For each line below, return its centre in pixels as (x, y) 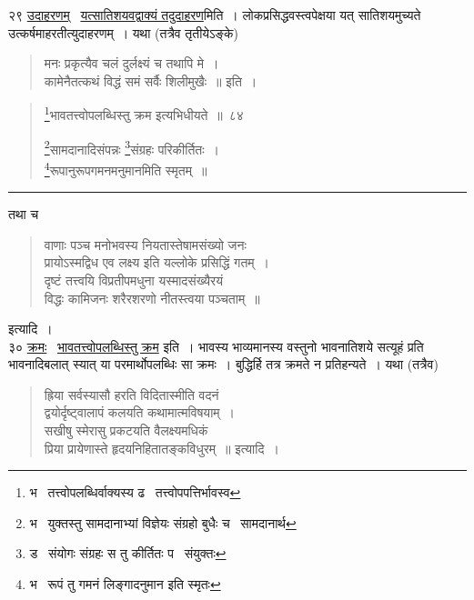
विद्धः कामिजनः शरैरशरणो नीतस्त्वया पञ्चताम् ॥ (152, 298)
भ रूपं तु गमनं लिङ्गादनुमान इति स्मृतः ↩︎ (125, 584)
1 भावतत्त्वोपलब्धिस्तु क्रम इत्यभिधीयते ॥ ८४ (144, 114)
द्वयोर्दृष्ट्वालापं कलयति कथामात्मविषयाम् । (139, 412)
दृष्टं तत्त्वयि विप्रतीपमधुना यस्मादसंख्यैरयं (133, 280)
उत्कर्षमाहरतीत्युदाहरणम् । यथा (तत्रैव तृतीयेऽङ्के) (123, 32)
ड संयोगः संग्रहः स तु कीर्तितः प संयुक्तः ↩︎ (128, 553)
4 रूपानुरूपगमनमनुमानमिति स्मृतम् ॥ (126, 168)
